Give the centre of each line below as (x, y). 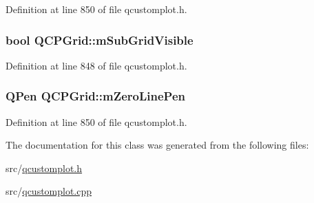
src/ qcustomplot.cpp (49, 191)
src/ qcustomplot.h (44, 168)
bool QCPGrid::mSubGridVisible (100, 40)
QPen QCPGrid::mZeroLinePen (96, 96)
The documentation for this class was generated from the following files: (157, 145)
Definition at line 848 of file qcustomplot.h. (96, 65)
